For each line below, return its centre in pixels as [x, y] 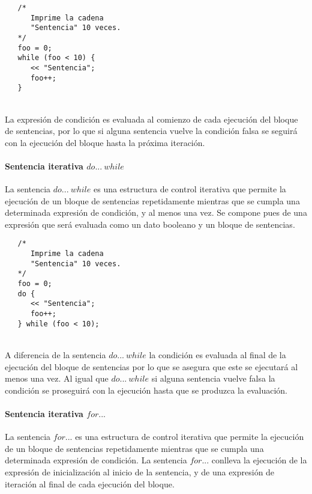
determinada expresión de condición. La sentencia [96, 460]
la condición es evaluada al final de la [217, 354]
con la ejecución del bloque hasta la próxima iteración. [105, 142]
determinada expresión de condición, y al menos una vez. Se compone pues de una [156, 212]
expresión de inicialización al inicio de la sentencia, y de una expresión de [140, 471]
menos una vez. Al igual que [57, 378]
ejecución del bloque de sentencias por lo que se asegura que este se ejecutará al [151, 366]
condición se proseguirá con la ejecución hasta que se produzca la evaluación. [146, 390]
